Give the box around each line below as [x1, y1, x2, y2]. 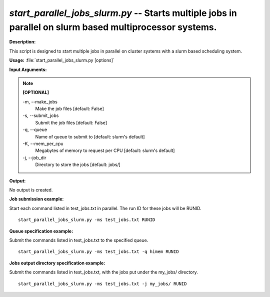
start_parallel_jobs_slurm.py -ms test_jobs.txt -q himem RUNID [18, 249, 179, 254]
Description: [9, 39, 36, 45]
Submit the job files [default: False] [35, 119, 107, 125]
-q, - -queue [22, 126, 47, 132]
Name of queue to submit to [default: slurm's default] [35, 133, 145, 139]
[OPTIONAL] [22, 89, 49, 95]
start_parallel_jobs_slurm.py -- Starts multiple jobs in [9, 7, 237, 18]
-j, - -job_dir [22, 154, 46, 160]
